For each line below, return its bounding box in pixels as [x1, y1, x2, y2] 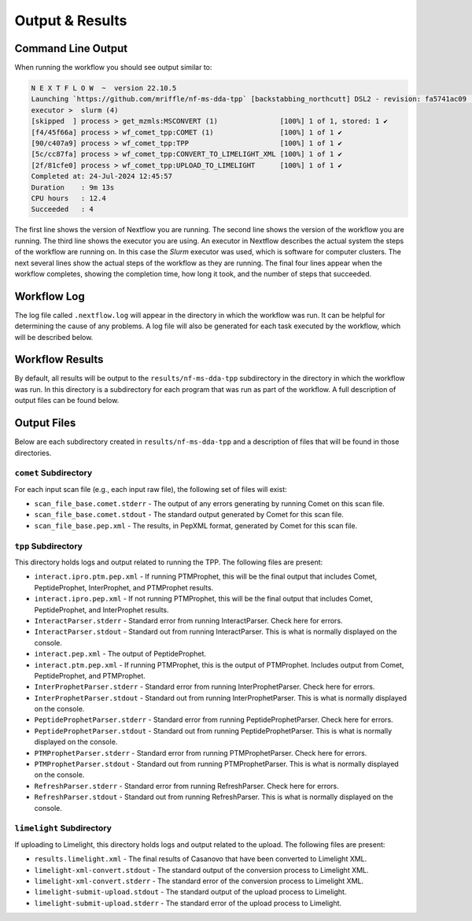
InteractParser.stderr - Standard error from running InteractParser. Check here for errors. [34, 616, 343, 625]
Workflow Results [14, 353, 104, 366]
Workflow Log [14, 290, 86, 303]
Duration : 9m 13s [31, 183, 115, 192]
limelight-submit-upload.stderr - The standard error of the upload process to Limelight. [34, 898, 342, 908]
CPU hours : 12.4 [31, 194, 106, 202]
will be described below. [14, 332, 94, 342]
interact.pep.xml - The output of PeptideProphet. [34, 649, 207, 659]
